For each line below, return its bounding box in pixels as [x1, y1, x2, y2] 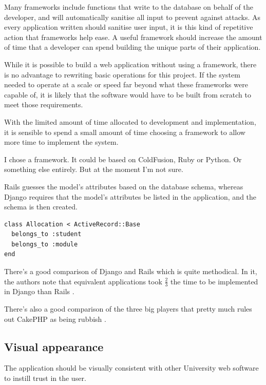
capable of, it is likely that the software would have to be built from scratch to [4, 89, 251, 100]
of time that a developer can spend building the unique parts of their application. [4, 42, 261, 52]
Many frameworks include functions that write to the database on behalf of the [4, 2, 253, 12]
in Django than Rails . [4, 286, 74, 297]
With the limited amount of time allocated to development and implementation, [4, 116, 256, 127]
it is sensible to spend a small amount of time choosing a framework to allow [4, 126, 245, 137]
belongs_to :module [11, 240, 78, 248]
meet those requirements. [4, 99, 83, 110]
